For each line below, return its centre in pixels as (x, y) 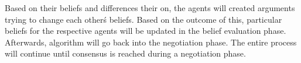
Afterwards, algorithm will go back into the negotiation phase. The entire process (151, 42)
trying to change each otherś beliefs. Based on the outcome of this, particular (143, 19)
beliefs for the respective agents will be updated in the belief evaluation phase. (146, 31)
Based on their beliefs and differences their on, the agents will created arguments (150, 8)
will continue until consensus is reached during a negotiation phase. (125, 53)
